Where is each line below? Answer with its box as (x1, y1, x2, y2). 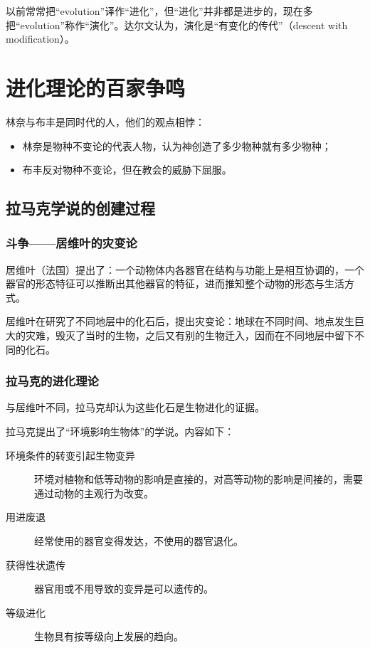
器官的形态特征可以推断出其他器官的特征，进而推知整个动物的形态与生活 (6, 276, 344, 291)
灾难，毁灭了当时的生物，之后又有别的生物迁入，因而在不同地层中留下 (25, 328, 354, 343)
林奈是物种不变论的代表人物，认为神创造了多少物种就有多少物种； (22, 138, 332, 153)
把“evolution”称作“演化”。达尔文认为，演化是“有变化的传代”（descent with (6, 17, 348, 32)
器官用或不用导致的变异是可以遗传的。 (34, 581, 213, 596)
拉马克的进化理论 (6, 372, 99, 390)
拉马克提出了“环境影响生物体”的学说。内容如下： (6, 424, 235, 439)
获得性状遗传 (6, 557, 65, 572)
